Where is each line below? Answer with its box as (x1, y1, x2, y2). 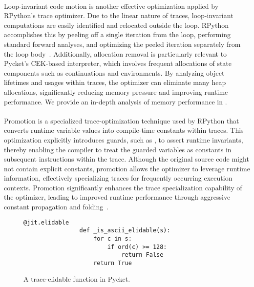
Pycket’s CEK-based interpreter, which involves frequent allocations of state (4, 58, 232, 68)
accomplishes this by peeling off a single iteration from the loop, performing (4, 29, 231, 40)
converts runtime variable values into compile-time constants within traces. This (4, 125, 244, 135)
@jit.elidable (23, 219, 69, 226)
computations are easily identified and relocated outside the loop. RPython (4, 20, 229, 30)
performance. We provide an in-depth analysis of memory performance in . (4, 96, 227, 106)
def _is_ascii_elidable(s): (79, 227, 170, 234)
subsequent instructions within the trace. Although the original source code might (4, 154, 249, 164)
